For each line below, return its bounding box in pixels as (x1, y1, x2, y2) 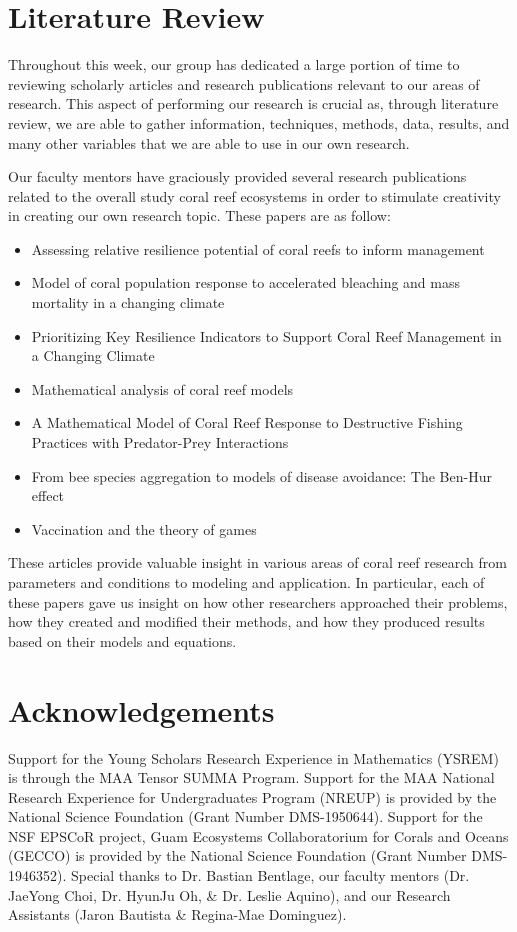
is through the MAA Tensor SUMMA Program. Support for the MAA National (8, 767, 495, 788)
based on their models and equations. (8, 630, 237, 651)
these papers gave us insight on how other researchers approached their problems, (8, 591, 508, 612)
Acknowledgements (8, 689, 275, 730)
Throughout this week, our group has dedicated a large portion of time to (8, 54, 460, 75)
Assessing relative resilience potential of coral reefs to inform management (31, 238, 485, 259)
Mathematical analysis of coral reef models (31, 378, 294, 399)
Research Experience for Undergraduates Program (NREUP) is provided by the (8, 786, 497, 807)
